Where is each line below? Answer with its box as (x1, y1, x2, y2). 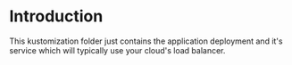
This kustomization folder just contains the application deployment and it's (9, 36, 283, 46)
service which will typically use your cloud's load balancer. (9, 45, 226, 55)
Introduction (9, 6, 104, 27)
